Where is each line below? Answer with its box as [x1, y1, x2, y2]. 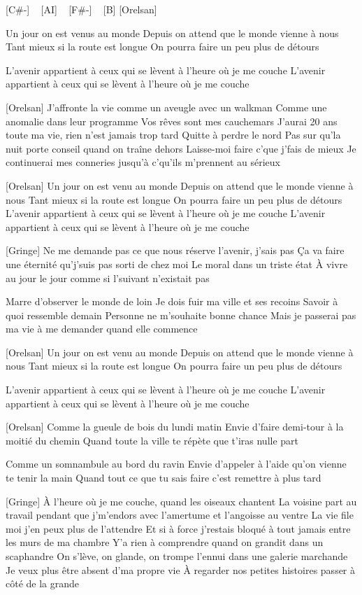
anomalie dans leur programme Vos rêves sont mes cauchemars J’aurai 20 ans [6, 113, 338, 128]
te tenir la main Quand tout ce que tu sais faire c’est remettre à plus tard [6, 470, 321, 485]
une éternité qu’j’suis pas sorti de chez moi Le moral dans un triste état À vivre [6, 256, 348, 271]
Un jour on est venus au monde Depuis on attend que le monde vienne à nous [6, 25, 339, 40]
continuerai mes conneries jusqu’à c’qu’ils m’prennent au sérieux [6, 155, 280, 169]
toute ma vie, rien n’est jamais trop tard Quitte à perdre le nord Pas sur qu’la [6, 127, 341, 142]
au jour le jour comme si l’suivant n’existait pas [6, 270, 210, 285]
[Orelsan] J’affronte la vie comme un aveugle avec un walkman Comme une [6, 99, 327, 114]
